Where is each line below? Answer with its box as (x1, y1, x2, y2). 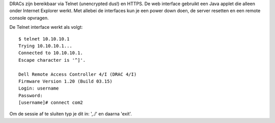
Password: (18, 93, 43, 98)
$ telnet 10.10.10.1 (18, 36, 70, 42)
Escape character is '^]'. (18, 57, 86, 63)
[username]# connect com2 (18, 100, 84, 106)
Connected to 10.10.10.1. (18, 50, 84, 56)
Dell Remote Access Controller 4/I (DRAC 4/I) (18, 71, 137, 77)
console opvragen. (9, 15, 49, 21)
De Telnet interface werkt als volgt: (9, 24, 83, 30)
